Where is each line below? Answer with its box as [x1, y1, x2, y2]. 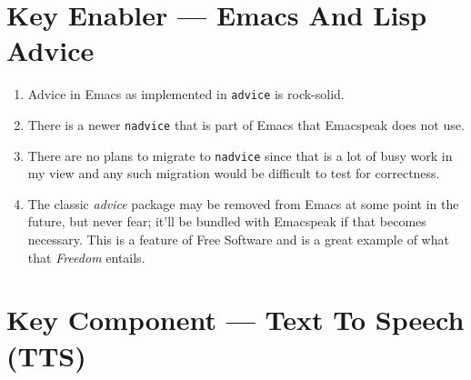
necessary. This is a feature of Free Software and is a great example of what [27, 230, 449, 249]
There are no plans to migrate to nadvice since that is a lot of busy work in [27, 145, 453, 165]
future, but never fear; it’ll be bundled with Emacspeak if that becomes [27, 212, 426, 231]
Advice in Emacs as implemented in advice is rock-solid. [27, 85, 345, 104]
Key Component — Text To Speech [6, 301, 465, 338]
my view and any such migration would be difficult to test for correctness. [27, 164, 440, 183]
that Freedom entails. [27, 247, 145, 266]
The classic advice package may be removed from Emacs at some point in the [27, 194, 459, 213]
